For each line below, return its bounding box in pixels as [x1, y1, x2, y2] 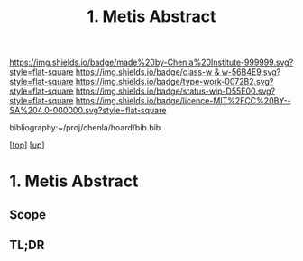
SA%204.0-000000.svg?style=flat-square [9, 105, 167, 116]
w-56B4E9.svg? [221, 67, 281, 77]
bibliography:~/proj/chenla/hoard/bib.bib [9, 122, 161, 133]
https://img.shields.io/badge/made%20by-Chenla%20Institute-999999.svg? [9, 57, 294, 68]
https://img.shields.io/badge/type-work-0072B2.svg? [75, 76, 274, 87]
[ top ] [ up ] [9, 139, 45, 150]
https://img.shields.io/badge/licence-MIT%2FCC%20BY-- [75, 95, 291, 106]
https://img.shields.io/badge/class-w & [75, 67, 220, 77]
